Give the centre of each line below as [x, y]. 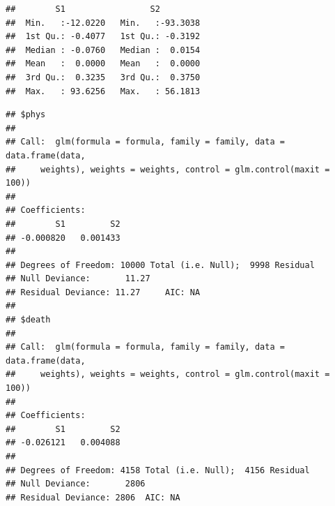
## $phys [26, 115]
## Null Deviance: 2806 [76, 484]
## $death [28, 320]
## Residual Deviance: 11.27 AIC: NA [103, 292]
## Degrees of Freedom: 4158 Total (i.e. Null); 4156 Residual [158, 470]
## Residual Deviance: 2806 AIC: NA [93, 497]
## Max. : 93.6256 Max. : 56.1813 [103, 91]
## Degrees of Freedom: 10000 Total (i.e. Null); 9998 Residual [160, 265]
